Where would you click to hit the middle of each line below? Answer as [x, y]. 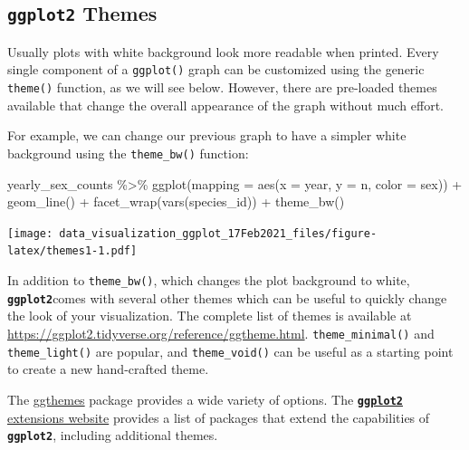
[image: [30, 233]
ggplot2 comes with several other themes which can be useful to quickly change [227, 297]
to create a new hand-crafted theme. [108, 369]
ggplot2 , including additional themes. [113, 435]
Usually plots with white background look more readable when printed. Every [223, 51]
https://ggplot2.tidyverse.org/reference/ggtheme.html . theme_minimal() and [221, 333]
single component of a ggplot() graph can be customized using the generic [216, 69]
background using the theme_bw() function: [128, 153]
